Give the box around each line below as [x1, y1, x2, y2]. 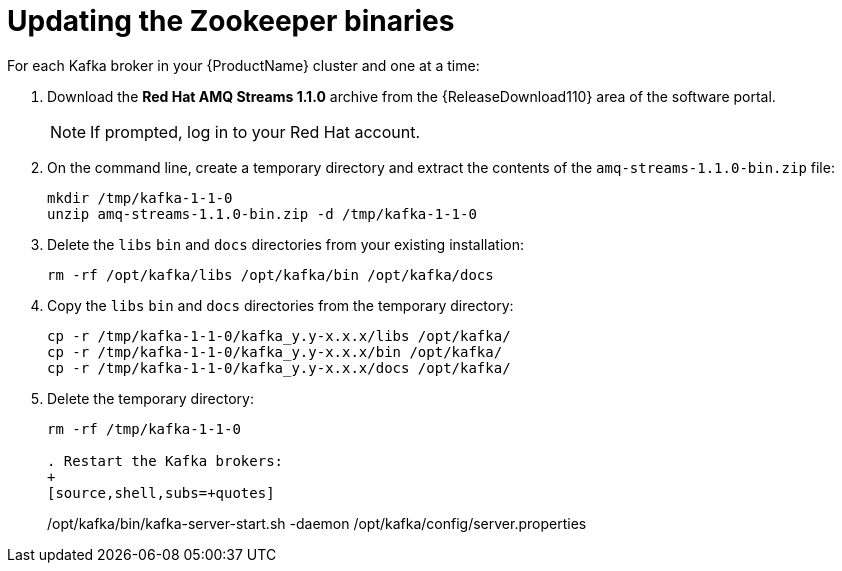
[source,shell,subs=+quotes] [47, 484, 275, 501]
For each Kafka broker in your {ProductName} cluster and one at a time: [7, 56, 480, 74]
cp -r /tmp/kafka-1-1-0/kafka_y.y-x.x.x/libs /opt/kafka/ [47, 327, 511, 344]
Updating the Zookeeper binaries [7, 4, 455, 38]
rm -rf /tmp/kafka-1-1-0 [47, 420, 241, 437]
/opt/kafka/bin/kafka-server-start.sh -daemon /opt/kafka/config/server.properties [47, 514, 587, 532]
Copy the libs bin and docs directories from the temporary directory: [47, 296, 514, 314]
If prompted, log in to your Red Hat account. [90, 121, 421, 142]
